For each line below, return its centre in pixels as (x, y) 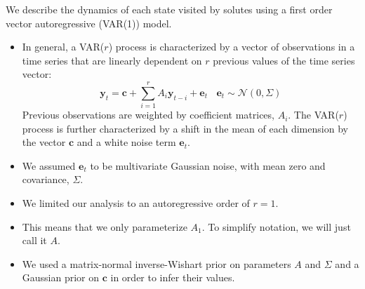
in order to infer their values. (173, 277)
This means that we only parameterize (105, 226)
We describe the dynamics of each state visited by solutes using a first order (169, 9)
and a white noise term (126, 142)
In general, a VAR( (63, 47)
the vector (44, 142)
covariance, (46, 179)
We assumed (49, 165)
